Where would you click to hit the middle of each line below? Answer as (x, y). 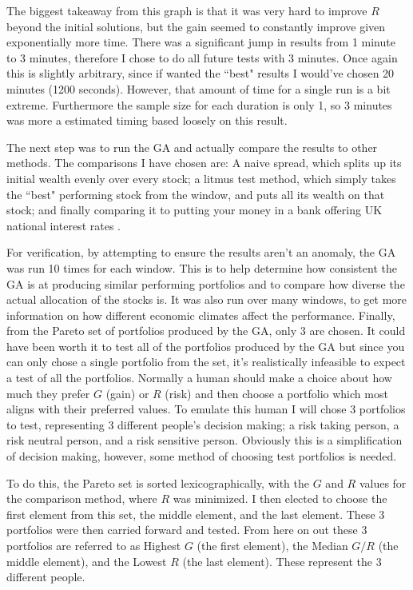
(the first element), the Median (272, 545)
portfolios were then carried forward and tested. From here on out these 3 (187, 530)
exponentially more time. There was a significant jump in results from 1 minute (201, 42)
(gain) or (127, 393)
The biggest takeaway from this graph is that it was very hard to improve (187, 10)
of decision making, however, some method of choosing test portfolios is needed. (202, 456)
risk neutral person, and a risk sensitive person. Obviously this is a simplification (205, 440)
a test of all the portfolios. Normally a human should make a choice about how (199, 378)
